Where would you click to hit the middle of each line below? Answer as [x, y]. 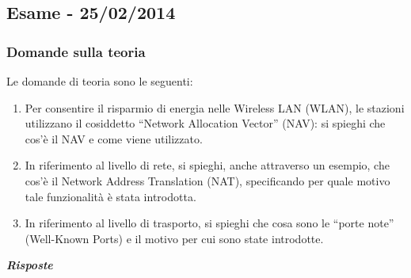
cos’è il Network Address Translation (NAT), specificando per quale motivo [207, 180]
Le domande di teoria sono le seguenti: [100, 81]
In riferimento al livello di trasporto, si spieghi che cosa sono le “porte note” [209, 223]
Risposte [30, 265]
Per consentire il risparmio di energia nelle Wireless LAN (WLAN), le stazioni [215, 107]
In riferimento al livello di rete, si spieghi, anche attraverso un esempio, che [207, 165]
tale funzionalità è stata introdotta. [110, 196]
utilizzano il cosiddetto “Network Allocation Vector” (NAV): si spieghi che [205, 123]
